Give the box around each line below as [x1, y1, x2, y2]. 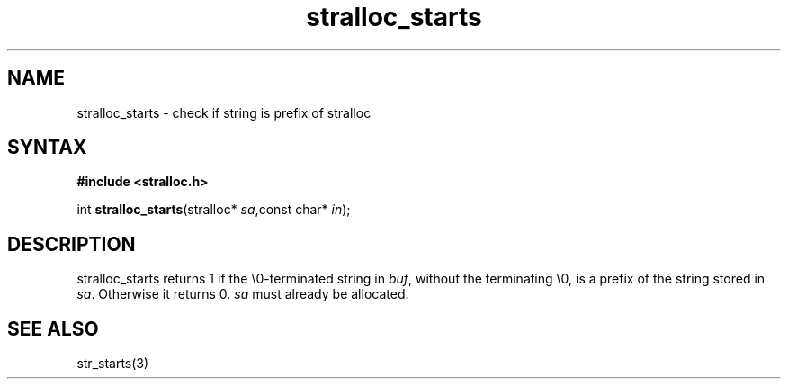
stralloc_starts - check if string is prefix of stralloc [76, 104, 372, 121]
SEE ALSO [7, 317, 99, 340]
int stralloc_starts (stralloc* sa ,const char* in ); [76, 202, 351, 218]
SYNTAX [7, 136, 87, 159]
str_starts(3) [76, 355, 149, 372]
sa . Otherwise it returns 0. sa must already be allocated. [76, 286, 409, 302]
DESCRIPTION [7, 232, 136, 256]
